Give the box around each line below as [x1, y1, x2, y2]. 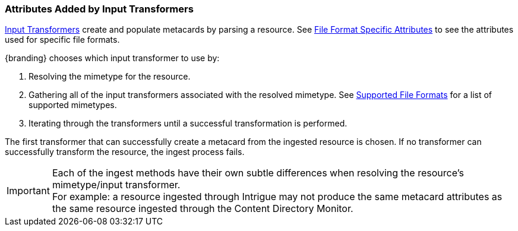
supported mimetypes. [29, 100, 117, 110]
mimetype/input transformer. [52, 179, 181, 191]
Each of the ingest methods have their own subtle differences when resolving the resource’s [52, 167, 464, 179]
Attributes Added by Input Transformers [5, 3, 194, 15]
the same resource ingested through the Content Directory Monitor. [52, 202, 353, 215]
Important [7, 185, 50, 197]
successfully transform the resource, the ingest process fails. [5, 147, 245, 157]
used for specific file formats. [5, 34, 120, 45]
